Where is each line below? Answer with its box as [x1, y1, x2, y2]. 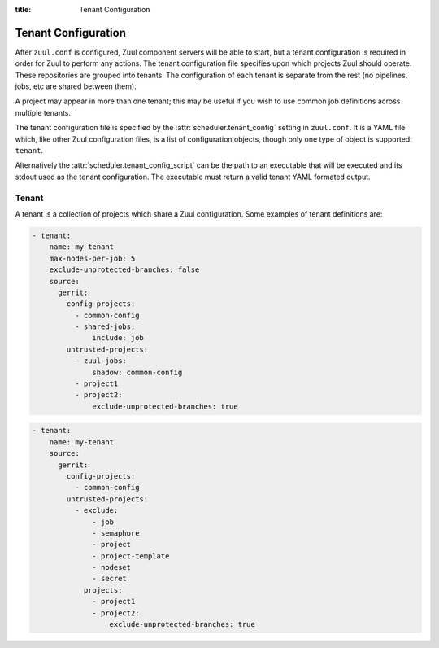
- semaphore [92, 528, 140, 537]
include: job [92, 334, 144, 343]
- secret [92, 574, 128, 584]
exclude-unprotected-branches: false [49, 265, 200, 274]
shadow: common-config [92, 367, 183, 377]
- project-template [92, 551, 170, 561]
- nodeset [92, 563, 132, 572]
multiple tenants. [15, 107, 72, 117]
